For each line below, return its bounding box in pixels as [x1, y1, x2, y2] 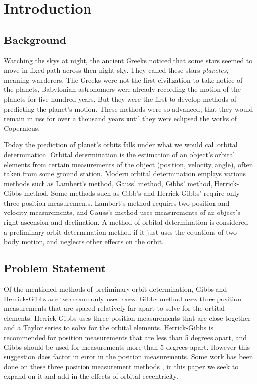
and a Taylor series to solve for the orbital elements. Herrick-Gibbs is [4, 322, 214, 333]
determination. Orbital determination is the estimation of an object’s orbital [4, 149, 235, 159]
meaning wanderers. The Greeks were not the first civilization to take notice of [4, 74, 243, 85]
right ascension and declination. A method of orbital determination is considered [4, 217, 248, 227]
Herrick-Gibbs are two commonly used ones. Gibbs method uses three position [4, 293, 241, 303]
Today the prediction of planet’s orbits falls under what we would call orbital [4, 139, 238, 150]
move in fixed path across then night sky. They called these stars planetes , [4, 65, 229, 75]
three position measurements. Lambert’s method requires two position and [4, 197, 230, 208]
